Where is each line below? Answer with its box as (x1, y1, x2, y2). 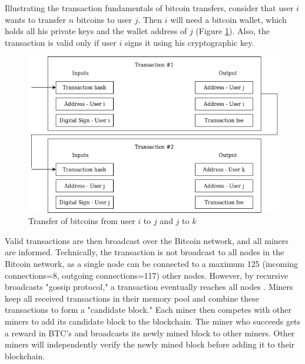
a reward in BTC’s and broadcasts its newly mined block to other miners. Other (5, 326, 295, 339)
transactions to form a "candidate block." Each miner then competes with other (5, 303, 292, 316)
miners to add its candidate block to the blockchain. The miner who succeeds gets (5, 315, 301, 327)
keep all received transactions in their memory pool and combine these (5, 292, 260, 304)
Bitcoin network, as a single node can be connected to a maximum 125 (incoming (5, 258, 299, 269)
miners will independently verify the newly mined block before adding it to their (5, 338, 295, 350)
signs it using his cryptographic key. (124, 36, 254, 48)
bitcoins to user (76, 13, 132, 25)
